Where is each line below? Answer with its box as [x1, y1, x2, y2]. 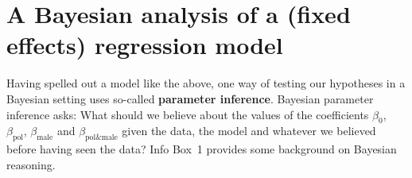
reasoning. [6, 156, 56, 172]
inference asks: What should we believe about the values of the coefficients [6, 106, 369, 122]
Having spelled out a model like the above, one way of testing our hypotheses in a [6, 75, 406, 91]
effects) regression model [6, 29, 283, 61]
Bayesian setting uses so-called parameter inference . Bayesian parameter [6, 90, 374, 106]
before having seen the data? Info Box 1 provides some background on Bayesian [6, 141, 397, 157]
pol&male [85, 133, 118, 142]
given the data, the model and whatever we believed [122, 122, 376, 139]
